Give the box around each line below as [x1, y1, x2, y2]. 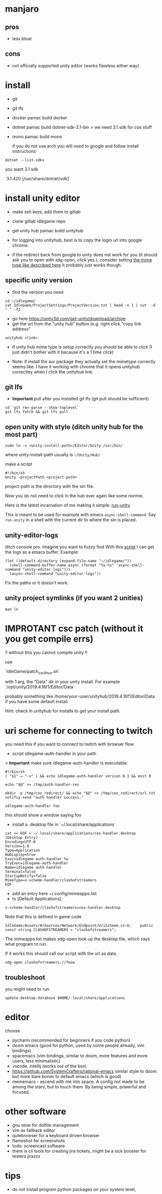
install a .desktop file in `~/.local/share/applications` [12, 821, 116, 827]
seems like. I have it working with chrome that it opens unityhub [12, 364, 140, 370]
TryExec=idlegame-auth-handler [5, 861, 69, 866]
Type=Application [5, 848, 40, 853]
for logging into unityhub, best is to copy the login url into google [12, 237, 143, 243]
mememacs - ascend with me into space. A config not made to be [12, 1079, 145, 1084]
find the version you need [12, 289, 64, 295]
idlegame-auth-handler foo [5, 803, 60, 809]
